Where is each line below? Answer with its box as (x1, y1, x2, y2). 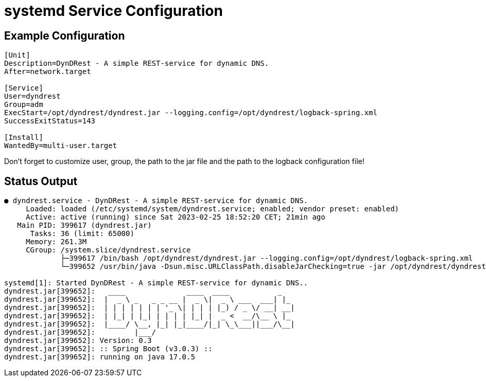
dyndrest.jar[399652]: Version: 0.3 (4, 336, 152, 345)
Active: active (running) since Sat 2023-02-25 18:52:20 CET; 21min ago (26, 213, 325, 222)
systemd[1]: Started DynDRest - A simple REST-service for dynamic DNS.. (4, 279, 308, 287)
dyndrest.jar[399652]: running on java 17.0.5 (4, 353, 195, 361)
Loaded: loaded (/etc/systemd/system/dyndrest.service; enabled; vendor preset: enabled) (26, 205, 400, 213)
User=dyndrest (4, 92, 61, 101)
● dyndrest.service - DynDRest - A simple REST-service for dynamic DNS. (4, 196, 308, 205)
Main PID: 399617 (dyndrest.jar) (17, 221, 152, 230)
